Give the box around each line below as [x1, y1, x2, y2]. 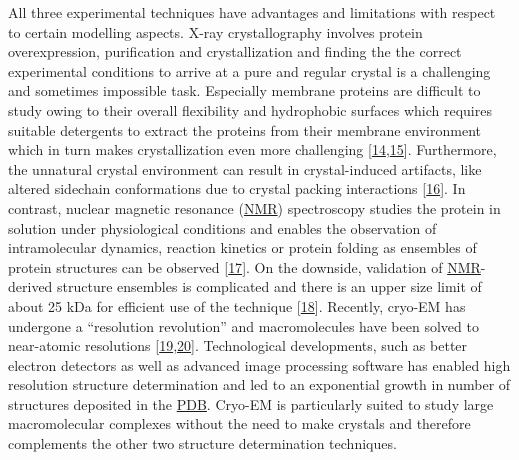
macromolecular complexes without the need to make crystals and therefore [8, 413, 471, 434]
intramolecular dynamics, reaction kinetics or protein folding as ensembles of [8, 237, 477, 258]
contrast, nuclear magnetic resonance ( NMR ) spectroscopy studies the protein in [8, 197, 501, 218]
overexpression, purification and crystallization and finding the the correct [8, 41, 462, 62]
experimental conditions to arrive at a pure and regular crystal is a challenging [8, 60, 491, 81]
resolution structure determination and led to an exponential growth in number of [8, 374, 511, 395]
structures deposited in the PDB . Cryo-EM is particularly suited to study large [8, 393, 494, 414]
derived [8, 276, 53, 297]
